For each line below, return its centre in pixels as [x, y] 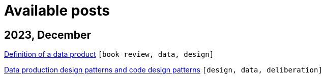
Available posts [57, 11]
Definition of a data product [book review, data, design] [109, 54]
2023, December [48, 35]
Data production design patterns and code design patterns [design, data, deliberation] [163, 70]
